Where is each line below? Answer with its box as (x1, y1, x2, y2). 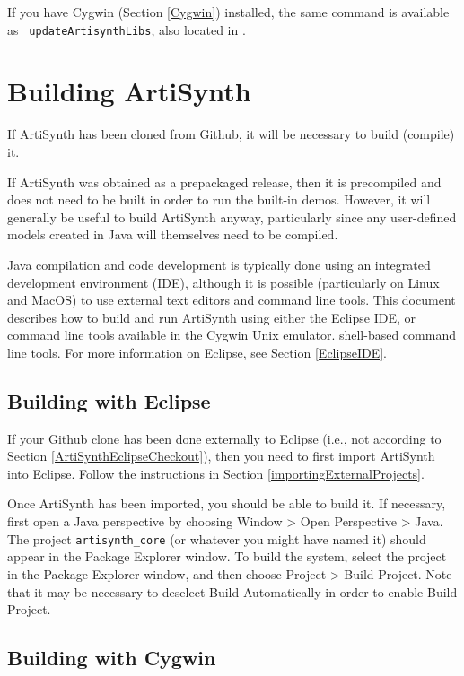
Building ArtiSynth (7, 73, 251, 109)
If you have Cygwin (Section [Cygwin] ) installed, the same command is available (7, 3, 450, 21)
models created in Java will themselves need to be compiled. (7, 225, 338, 244)
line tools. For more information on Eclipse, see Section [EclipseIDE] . (7, 342, 387, 361)
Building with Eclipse (7, 386, 211, 414)
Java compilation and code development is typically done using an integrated (7, 255, 431, 273)
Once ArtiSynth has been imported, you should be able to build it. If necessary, (7, 494, 446, 513)
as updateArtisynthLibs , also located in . (7, 20, 246, 39)
